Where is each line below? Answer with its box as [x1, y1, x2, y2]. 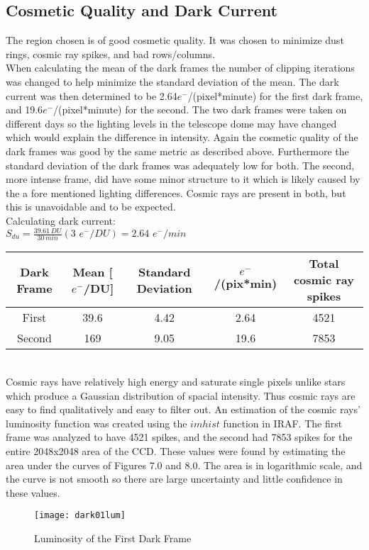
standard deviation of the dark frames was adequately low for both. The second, [6, 157, 355, 172]
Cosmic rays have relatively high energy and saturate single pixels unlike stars [6, 374, 346, 388]
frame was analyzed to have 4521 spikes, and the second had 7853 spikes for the [6, 430, 353, 444]
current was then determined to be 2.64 [6, 88, 177, 103]
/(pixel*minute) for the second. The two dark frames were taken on [53, 102, 347, 117]
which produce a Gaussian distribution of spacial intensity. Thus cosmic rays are [6, 388, 356, 403]
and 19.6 [6, 102, 43, 117]
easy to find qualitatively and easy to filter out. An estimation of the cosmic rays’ [6, 402, 360, 417]
